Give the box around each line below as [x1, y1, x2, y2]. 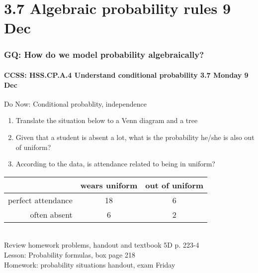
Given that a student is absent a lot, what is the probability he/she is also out [15, 132, 255, 142]
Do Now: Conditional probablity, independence [4, 98, 147, 109]
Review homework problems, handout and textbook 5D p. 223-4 [4, 240, 199, 250]
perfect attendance [8, 194, 73, 206]
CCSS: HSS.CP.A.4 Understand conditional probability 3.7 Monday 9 [4, 70, 249, 80]
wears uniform [80, 179, 138, 191]
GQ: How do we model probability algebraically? [4, 48, 204, 61]
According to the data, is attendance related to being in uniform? [15, 158, 215, 169]
